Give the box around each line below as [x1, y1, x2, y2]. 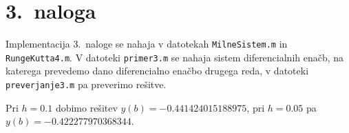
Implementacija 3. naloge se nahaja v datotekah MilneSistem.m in [6, 37, 288, 51]
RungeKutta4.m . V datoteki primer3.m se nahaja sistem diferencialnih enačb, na [6, 50, 344, 64]
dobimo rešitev [55, 100, 118, 114]
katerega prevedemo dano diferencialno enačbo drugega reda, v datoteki [6, 63, 309, 78]
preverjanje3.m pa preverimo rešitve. [6, 77, 167, 92]
